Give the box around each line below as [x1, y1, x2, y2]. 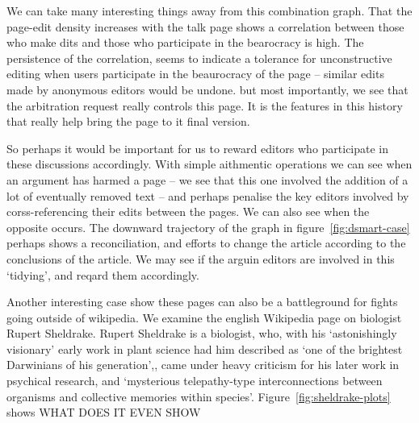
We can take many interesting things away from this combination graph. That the [6, 2, 413, 19]
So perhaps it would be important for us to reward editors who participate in [6, 139, 389, 156]
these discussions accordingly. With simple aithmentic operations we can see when [6, 156, 413, 172]
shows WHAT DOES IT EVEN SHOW [6, 404, 201, 421]
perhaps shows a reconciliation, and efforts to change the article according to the [6, 234, 406, 251]
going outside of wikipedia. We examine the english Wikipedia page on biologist [6, 309, 402, 326]
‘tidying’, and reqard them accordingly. [6, 266, 199, 283]
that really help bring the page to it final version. [6, 113, 250, 130]
